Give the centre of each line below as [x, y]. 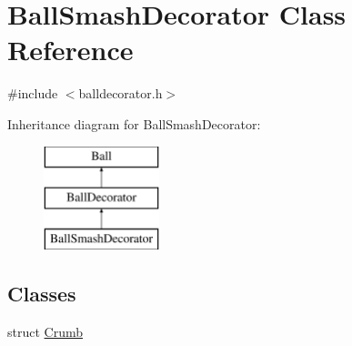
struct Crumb [45, 331]
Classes [42, 293]
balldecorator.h [121, 93]
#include [33, 93]
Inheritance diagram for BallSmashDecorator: [134, 123]
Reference [70, 50]
